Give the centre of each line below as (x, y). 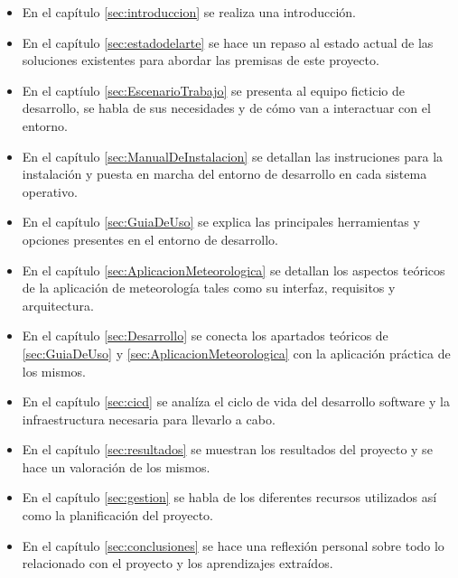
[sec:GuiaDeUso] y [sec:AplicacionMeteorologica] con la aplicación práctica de (236, 353)
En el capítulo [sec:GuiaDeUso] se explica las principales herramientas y (221, 222)
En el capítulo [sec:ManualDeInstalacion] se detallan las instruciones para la (233, 156)
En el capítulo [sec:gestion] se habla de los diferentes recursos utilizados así (229, 497)
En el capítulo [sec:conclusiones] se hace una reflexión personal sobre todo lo (233, 545)
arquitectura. (58, 305)
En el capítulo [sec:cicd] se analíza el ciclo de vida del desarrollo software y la (236, 401)
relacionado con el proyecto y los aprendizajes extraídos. (178, 563)
